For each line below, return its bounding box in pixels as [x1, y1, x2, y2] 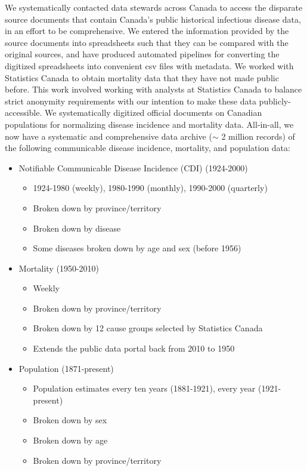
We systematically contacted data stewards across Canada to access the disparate [5, 1, 303, 13]
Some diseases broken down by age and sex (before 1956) [33, 242, 241, 254]
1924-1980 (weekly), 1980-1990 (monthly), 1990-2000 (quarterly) [33, 181, 268, 194]
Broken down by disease [33, 221, 121, 234]
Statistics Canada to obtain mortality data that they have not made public [5, 71, 279, 84]
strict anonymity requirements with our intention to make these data [5, 94, 256, 107]
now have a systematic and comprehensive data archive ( [5, 130, 212, 142]
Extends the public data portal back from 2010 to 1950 [33, 342, 235, 355]
